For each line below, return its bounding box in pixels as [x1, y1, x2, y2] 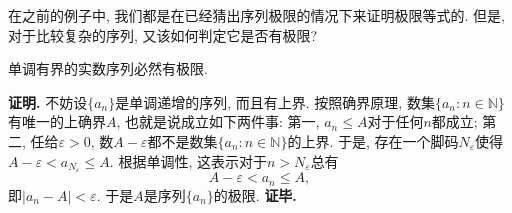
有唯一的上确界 [8, 111, 106, 132]
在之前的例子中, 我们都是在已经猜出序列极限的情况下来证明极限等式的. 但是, [8, 5, 505, 25]
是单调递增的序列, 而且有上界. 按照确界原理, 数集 [115, 91, 435, 112]
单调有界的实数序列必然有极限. [8, 58, 208, 79]
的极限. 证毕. [213, 184, 297, 205]
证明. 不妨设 [8, 91, 88, 112]
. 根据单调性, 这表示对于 [109, 150, 267, 171]
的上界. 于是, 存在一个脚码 [287, 130, 459, 151]
